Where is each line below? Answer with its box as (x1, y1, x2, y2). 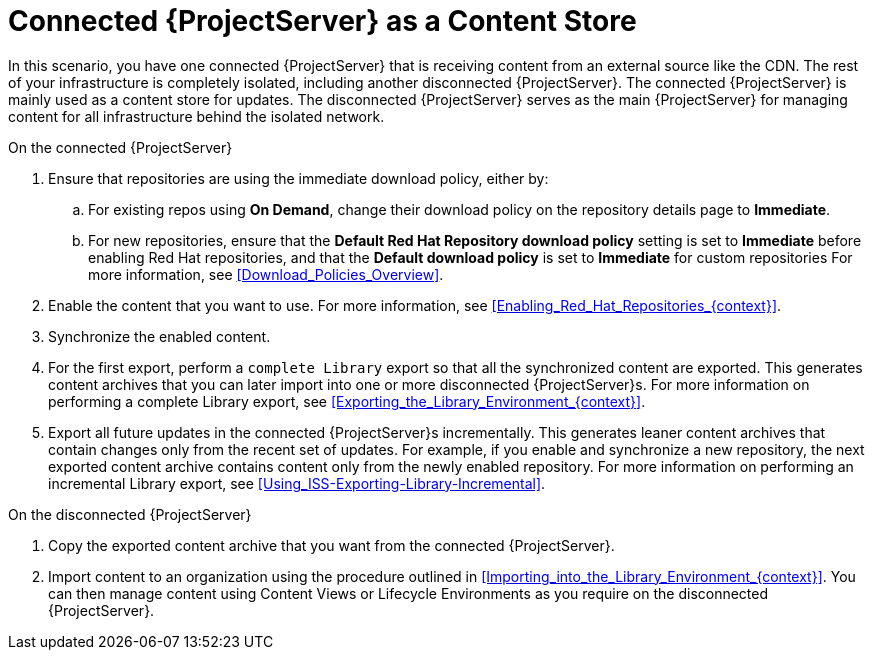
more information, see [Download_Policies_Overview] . (88, 265, 444, 283)
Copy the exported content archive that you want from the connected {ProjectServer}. (48, 536, 615, 554)
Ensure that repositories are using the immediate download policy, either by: (48, 169, 549, 187)
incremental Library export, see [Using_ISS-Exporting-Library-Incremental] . (48, 474, 546, 492)
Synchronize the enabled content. (48, 327, 271, 345)
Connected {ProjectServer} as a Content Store (8, 4, 637, 38)
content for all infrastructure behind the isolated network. (8, 107, 385, 125)
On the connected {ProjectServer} (8, 138, 233, 156)
